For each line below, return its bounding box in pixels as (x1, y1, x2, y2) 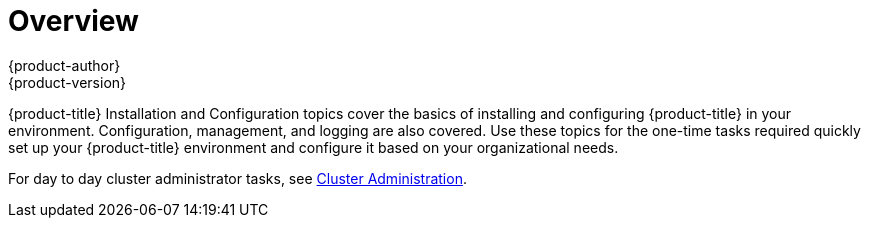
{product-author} (8, 56, 121, 74)
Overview (8, 4, 139, 38)
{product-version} (8, 73, 127, 91)
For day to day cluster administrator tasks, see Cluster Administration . (8, 169, 467, 187)
